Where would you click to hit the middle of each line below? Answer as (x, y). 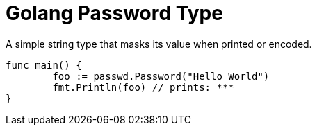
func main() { (44, 65)
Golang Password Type (114, 13)
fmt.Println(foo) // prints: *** (143, 87)
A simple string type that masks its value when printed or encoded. (159, 44)
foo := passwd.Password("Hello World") (161, 76)
